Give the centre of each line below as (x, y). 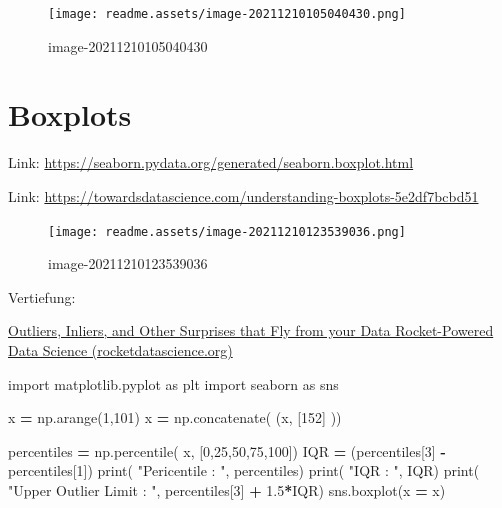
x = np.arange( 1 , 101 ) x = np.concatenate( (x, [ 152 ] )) (175, 417)
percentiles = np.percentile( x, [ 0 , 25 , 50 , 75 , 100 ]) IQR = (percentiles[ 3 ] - (227, 450)
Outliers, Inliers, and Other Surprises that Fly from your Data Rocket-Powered (251, 330)
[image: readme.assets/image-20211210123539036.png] (227, 231)
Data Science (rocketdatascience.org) (120, 350)
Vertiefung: (42, 296)
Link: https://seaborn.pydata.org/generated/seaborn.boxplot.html (211, 162)
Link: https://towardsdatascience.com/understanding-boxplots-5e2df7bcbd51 (243, 195)
